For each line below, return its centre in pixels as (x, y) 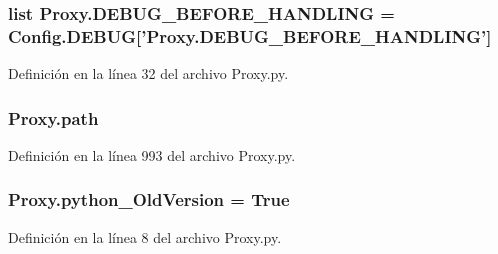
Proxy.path (53, 117)
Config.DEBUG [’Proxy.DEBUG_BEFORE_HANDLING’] (250, 35)
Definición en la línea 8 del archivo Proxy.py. (145, 236)
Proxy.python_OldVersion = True (149, 199)
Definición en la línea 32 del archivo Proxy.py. (148, 73)
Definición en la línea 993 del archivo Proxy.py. (152, 154)
